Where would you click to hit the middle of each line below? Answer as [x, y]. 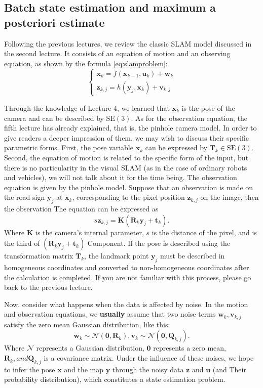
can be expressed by [176, 147]
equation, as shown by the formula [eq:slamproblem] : [86, 63]
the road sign [25, 197]
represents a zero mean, [190, 348]
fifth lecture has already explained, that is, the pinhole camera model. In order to [130, 128]
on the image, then [230, 197]
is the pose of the [208, 107]
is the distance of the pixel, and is [204, 232]
